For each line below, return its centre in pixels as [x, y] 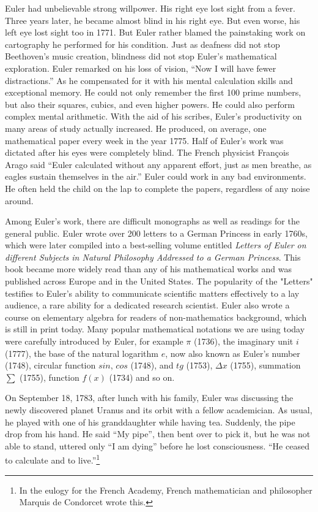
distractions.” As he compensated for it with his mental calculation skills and [149, 80]
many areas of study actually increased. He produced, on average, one [136, 128]
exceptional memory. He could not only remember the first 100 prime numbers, [153, 92]
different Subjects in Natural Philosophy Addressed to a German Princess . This [153, 257]
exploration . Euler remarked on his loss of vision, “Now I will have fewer [141, 68]
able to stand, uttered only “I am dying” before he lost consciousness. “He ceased [157, 445]
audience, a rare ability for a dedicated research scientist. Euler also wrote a [147, 305]
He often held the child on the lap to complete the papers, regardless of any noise [157, 188]
